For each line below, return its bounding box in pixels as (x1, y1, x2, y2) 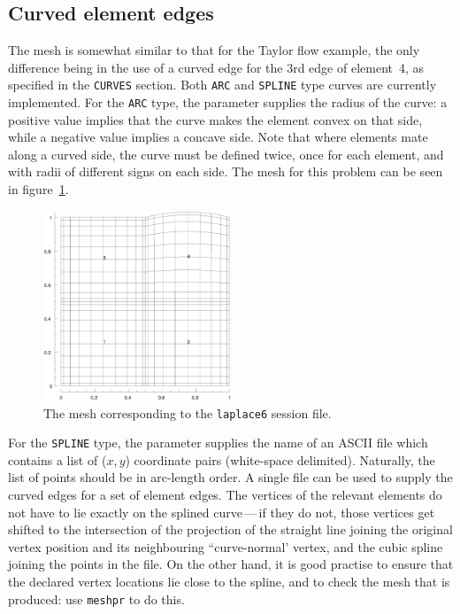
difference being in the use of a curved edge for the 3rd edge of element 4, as (8, 58, 425, 76)
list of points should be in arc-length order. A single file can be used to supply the (8, 468, 453, 486)
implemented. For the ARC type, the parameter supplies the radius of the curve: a (8, 93, 448, 112)
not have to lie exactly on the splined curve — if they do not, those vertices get (8, 502, 435, 521)
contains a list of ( (8, 450, 107, 469)
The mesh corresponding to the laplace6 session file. (43, 403, 332, 422)
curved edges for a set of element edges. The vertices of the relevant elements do (8, 486, 442, 504)
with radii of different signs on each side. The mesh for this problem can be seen (8, 162, 443, 181)
